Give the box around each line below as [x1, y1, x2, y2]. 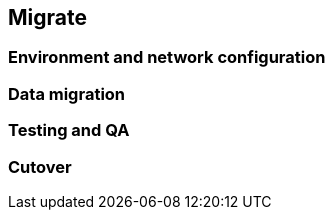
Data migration [8, 83, 126, 104]
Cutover [8, 156, 72, 177]
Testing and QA [8, 120, 130, 141]
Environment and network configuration [8, 47, 326, 68]
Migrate [8, 5, 87, 30]
